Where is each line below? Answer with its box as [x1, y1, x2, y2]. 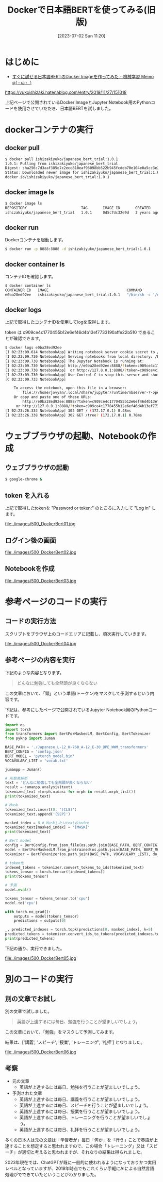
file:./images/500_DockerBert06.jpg [5, 1049, 77, 1055]
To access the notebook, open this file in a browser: [14, 385, 127, 391]
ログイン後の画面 [5, 536, 56, 544]
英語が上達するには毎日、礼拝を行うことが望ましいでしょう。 [19, 1127, 143, 1132]
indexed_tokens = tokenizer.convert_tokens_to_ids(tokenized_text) [5, 865, 145, 870]
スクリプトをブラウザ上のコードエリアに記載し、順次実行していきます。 [5, 631, 149, 636]
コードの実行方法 [5, 617, 56, 625]
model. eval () [5, 887, 32, 892]
